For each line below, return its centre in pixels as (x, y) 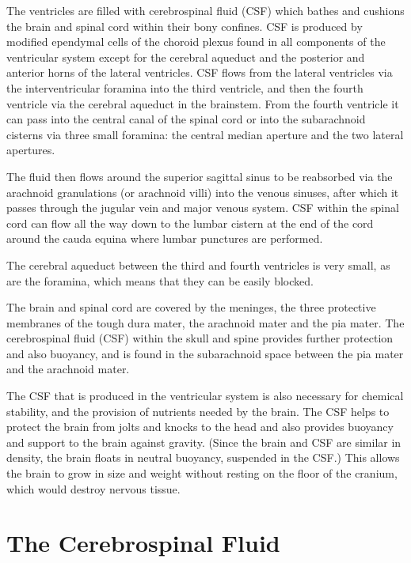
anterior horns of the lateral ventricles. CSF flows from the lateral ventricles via (200, 72)
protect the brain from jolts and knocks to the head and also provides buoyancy (200, 427)
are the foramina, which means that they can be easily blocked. (160, 280)
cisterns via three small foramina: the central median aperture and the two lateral (205, 134)
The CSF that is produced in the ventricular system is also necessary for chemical (205, 396)
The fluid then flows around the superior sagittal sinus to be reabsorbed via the (200, 176)
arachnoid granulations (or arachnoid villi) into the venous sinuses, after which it (203, 192)
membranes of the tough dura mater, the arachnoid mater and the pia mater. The (205, 322)
